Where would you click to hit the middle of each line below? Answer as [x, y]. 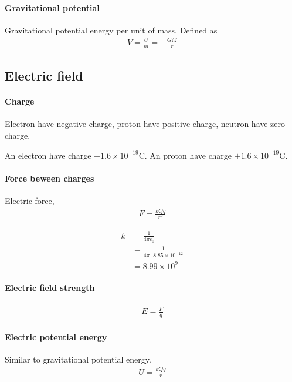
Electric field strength [50, 288]
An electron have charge [48, 155]
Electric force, [30, 200]
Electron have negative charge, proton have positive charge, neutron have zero [145, 124]
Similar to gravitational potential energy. [78, 359]
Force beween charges [50, 178]
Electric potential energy [56, 336]
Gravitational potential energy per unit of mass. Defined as [111, 30]
